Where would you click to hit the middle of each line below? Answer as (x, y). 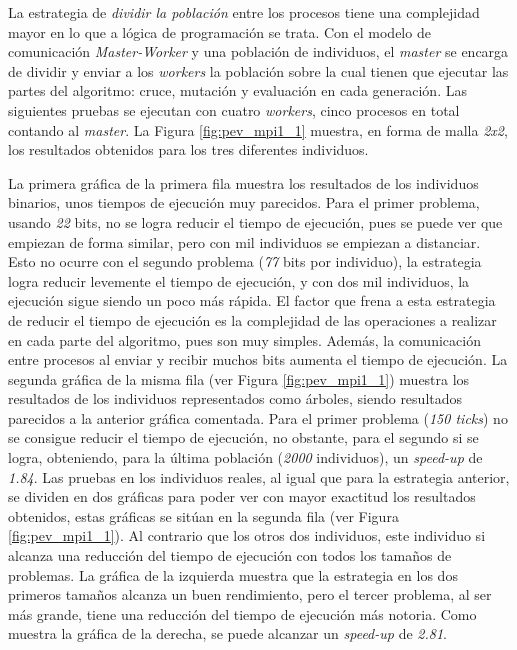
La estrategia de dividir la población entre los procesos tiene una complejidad (244, 12)
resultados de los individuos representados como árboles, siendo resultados (235, 398)
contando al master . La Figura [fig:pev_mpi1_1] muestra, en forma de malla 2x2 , (258, 129)
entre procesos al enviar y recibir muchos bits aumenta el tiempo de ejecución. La (258, 359)
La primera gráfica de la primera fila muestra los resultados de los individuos (243, 182)
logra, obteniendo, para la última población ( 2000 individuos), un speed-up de (245, 457)
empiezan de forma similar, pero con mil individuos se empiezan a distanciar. (244, 241)
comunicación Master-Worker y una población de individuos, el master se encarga (258, 51)
